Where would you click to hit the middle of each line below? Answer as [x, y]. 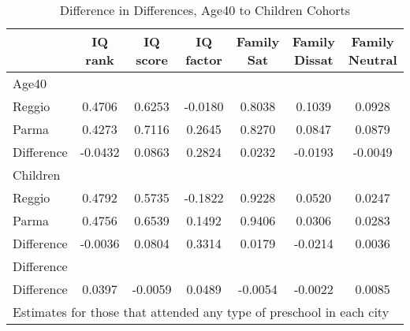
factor [204, 60]
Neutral [373, 60]
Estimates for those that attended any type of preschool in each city [201, 312]
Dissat [313, 60]
